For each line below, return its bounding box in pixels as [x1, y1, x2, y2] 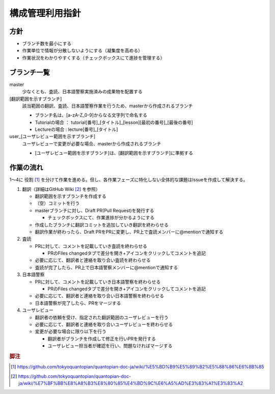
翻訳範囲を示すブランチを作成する [35, 193, 106, 199]
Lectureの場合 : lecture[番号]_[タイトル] [35, 126, 118, 132]
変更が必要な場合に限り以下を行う [35, 328, 106, 334]
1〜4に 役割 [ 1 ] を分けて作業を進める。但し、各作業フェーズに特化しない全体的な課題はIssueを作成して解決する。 [9, 177, 248, 183]
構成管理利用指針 [9, 8, 81, 19]
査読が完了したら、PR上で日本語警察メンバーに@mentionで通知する [35, 264, 178, 270]
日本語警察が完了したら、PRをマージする [35, 300, 121, 306]
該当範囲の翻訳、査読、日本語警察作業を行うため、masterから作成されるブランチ [22, 102, 193, 109]
